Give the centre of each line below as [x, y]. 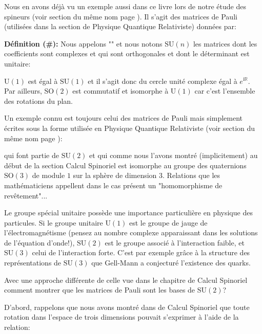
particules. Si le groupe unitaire [54, 222]
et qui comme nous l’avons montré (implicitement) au [174, 155]
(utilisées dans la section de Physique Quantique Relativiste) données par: [120, 26]
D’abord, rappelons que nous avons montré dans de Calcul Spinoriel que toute [127, 307]
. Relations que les [192, 175]
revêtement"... [26, 195]
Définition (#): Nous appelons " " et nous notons [83, 43]
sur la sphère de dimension [115, 175]
